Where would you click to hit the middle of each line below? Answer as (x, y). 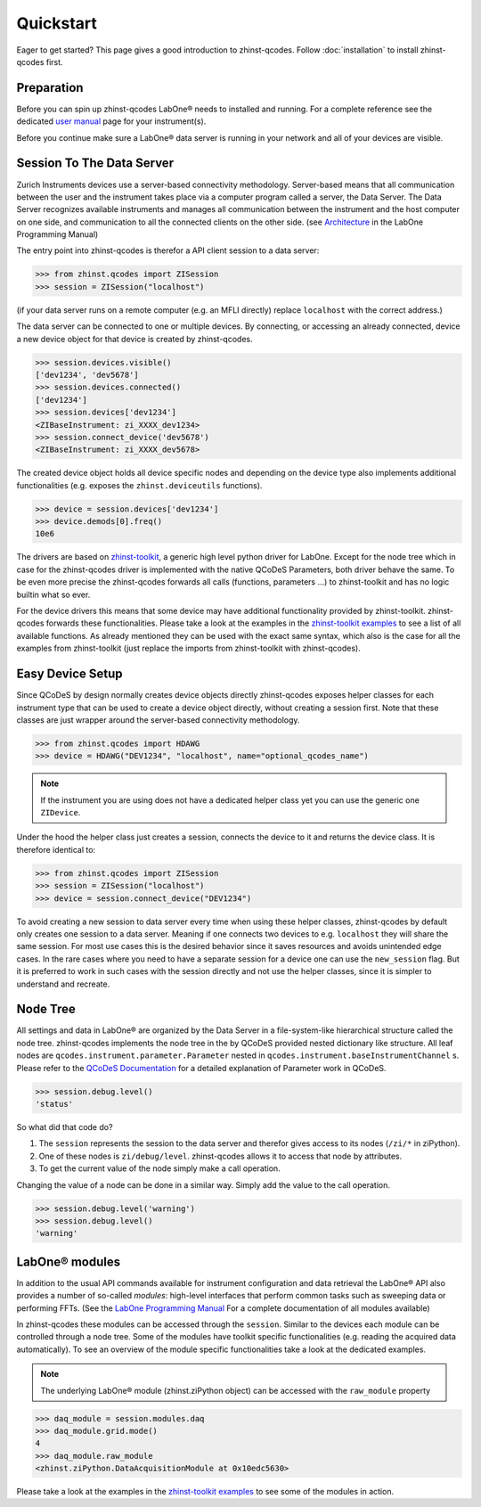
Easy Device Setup (70, 674)
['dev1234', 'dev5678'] (87, 375)
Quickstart (57, 23)
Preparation (50, 88)
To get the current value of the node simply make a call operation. (159, 1168)
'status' (54, 1104)
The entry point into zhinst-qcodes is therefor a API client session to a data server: (168, 250)
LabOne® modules (69, 1261)
